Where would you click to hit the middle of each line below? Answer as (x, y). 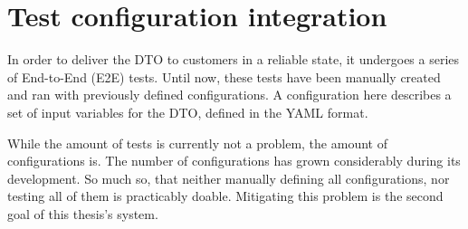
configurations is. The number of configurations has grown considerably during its (234, 161)
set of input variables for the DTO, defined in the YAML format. (188, 112)
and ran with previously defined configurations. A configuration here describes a (229, 95)
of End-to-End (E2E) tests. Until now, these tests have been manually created (224, 76)
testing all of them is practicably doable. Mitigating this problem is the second (225, 196)
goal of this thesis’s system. (83, 213)
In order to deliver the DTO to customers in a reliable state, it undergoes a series (234, 59)
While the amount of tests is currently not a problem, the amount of (197, 143)
